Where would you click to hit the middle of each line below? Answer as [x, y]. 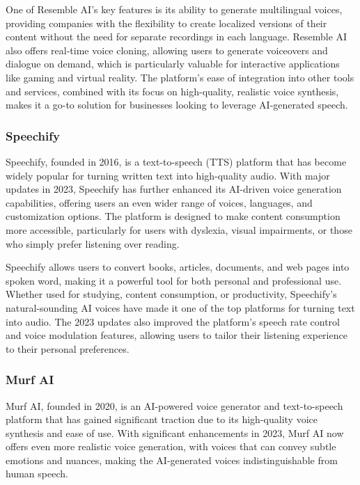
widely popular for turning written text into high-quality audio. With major [168, 175]
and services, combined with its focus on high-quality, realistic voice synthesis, [172, 91]
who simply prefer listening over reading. [93, 243]
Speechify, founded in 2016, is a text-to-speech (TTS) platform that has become [176, 161]
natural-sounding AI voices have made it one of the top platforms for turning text [180, 307]
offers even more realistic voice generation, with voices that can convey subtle [171, 446]
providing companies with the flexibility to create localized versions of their [166, 23]
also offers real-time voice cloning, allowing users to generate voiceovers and [167, 50]
